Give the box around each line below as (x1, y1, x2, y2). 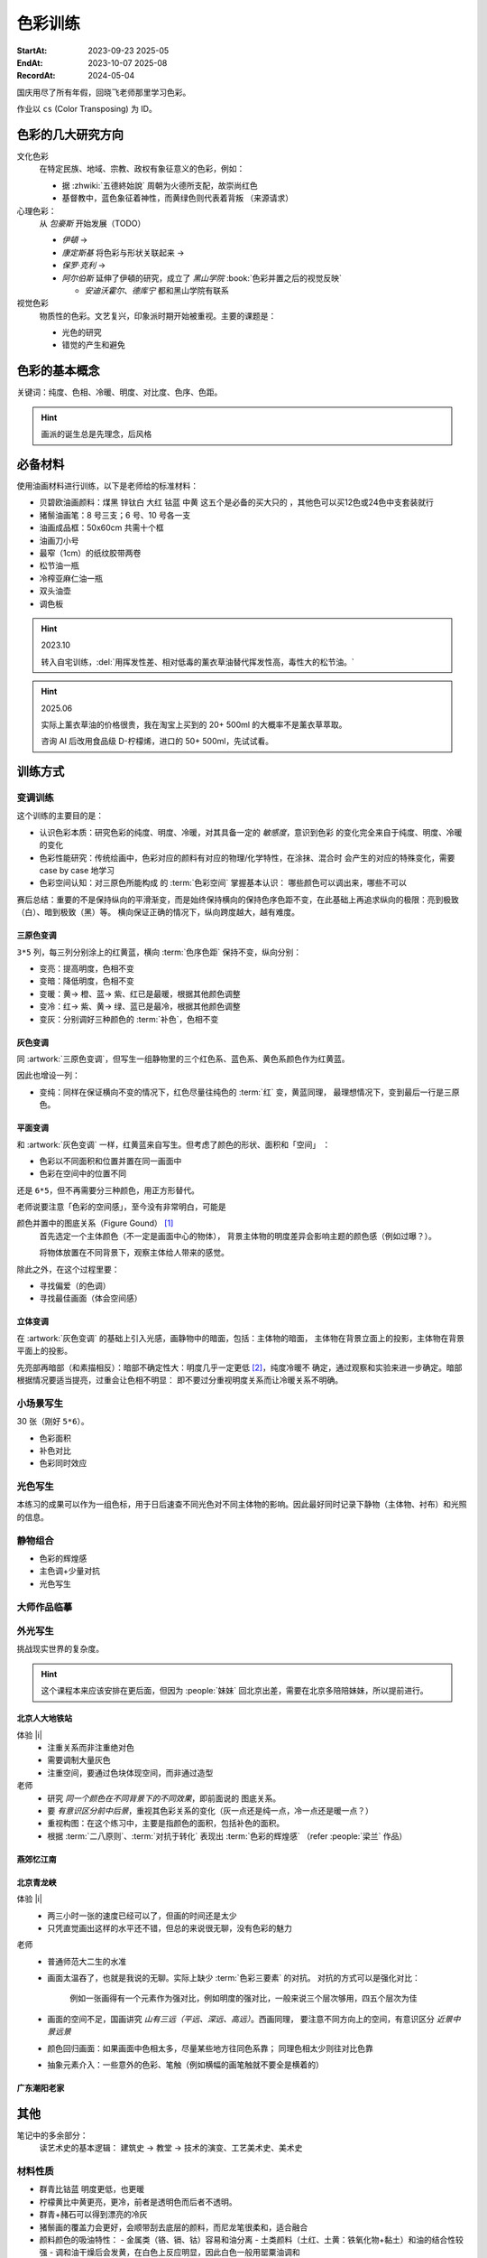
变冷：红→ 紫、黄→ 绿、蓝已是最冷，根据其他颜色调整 (39, 1001, 241, 1012)
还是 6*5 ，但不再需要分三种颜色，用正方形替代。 (16, 1184, 200, 1196)
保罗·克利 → (61, 260, 106, 271)
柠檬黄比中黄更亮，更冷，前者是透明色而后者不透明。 (39, 2196, 237, 2207)
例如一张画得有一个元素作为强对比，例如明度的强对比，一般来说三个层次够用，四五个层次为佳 (69, 1992, 418, 2004)
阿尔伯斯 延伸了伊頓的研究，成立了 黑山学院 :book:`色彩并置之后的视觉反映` (61, 272, 342, 284)
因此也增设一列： (16, 1070, 80, 1081)
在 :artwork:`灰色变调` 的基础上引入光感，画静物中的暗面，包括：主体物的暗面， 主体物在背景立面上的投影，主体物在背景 (16, 1332, 464, 1343)
